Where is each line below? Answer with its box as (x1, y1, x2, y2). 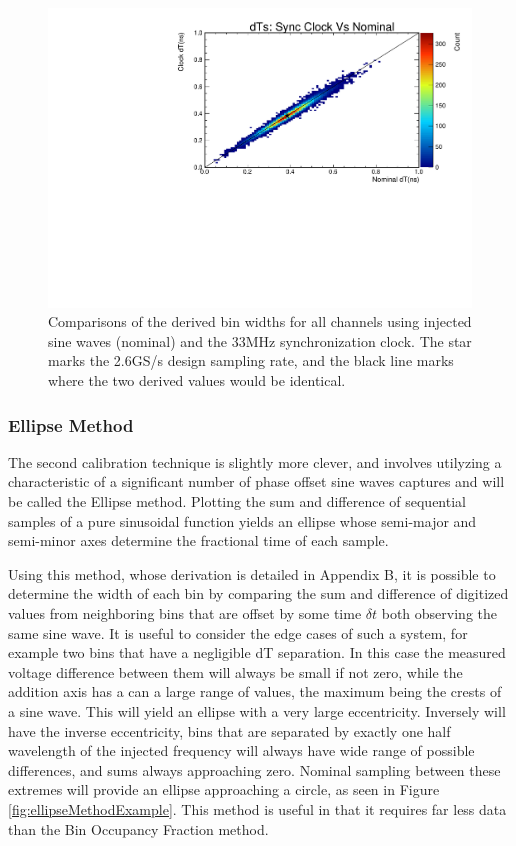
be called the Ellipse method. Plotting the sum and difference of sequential (8, 491, 466, 512)
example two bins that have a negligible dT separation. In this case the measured (8, 642, 506, 663)
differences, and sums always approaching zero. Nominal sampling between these (8, 759, 501, 780)
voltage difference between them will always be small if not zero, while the (8, 661, 463, 682)
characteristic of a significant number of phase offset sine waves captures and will (8, 471, 505, 492)
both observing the (381, 603, 497, 623)
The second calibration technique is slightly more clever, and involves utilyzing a (8, 451, 502, 472)
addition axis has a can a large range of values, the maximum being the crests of (8, 681, 502, 702)
